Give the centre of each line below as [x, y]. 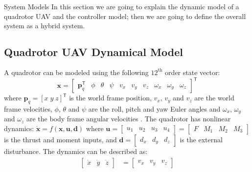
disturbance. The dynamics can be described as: [76, 151]
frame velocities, [28, 108]
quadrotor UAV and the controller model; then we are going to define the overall [125, 16]
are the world [214, 98]
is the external [201, 139]
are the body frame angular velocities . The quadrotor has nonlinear [128, 119]
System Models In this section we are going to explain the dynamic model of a [122, 6]
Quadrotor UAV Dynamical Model [93, 52]
